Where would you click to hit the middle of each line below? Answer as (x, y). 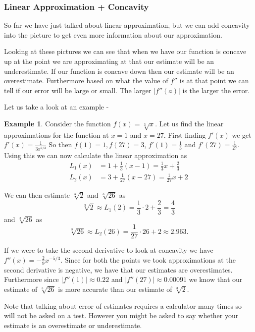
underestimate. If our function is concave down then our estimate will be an (119, 71)
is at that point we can (214, 81)
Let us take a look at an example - (56, 107)
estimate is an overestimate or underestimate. (73, 325)
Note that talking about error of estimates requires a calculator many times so (123, 305)
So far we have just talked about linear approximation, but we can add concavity (127, 25)
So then (60, 144)
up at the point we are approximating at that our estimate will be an (109, 61)
